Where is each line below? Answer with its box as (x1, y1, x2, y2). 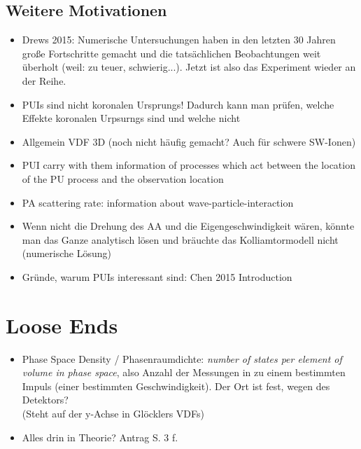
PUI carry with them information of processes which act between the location (22, 158, 355, 172)
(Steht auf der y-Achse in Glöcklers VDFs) (22, 406, 204, 421)
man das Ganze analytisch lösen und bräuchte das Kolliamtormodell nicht (22, 232, 339, 247)
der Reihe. (22, 73, 66, 88)
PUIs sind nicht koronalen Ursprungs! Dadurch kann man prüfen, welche (22, 97, 334, 111)
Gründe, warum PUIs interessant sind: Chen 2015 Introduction (22, 269, 292, 284)
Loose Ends (6, 310, 118, 339)
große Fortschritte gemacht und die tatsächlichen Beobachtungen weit (22, 46, 321, 60)
